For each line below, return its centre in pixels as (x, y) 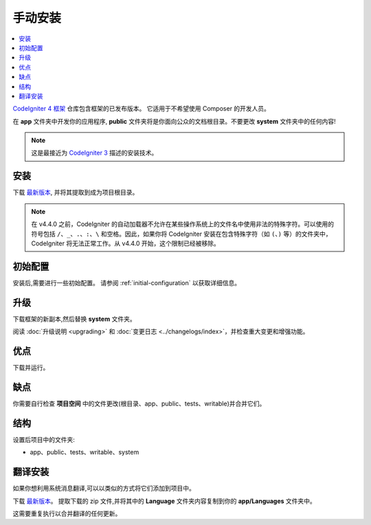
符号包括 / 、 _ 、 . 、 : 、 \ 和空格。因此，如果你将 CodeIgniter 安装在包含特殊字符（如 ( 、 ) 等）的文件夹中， (181, 234)
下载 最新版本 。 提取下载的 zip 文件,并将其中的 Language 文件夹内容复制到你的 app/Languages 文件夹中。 (164, 501)
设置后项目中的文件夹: (44, 439)
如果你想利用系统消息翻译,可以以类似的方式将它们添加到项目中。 (104, 489)
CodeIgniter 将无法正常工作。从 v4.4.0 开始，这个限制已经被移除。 (125, 243)
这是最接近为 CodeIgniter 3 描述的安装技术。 (94, 153)
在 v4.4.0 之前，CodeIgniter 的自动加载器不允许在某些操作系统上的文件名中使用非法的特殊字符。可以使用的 (183, 224)
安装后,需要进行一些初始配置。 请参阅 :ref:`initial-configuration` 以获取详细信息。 (126, 282)
